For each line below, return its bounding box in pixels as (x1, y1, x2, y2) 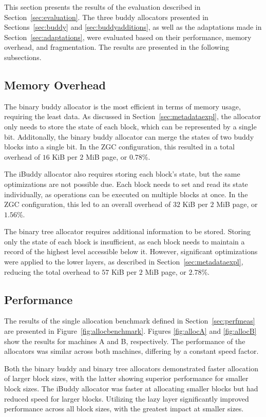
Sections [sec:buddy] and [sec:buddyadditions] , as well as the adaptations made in (4, 22, 262, 32)
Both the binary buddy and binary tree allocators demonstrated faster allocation (4, 363, 258, 373)
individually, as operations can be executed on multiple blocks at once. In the (4, 188, 248, 199)
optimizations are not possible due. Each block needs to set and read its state (4, 178, 248, 189)
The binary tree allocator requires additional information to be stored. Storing (4, 226, 251, 237)
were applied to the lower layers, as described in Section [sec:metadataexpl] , (4, 256, 243, 267)
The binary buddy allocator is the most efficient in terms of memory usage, (4, 101, 241, 111)
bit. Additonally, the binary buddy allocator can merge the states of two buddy (4, 131, 254, 142)
